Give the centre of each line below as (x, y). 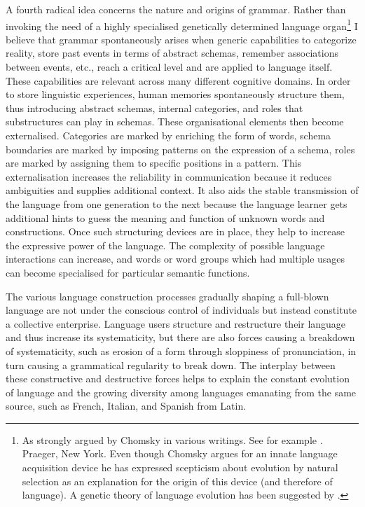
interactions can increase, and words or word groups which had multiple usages (175, 259)
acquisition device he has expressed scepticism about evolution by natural (180, 467)
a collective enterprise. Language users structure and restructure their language (176, 323)
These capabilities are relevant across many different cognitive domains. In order (178, 80)
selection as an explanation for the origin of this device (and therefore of (177, 481)
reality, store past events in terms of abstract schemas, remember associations (172, 53)
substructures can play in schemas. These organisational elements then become (175, 121)
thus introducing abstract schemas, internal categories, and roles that (154, 107)
